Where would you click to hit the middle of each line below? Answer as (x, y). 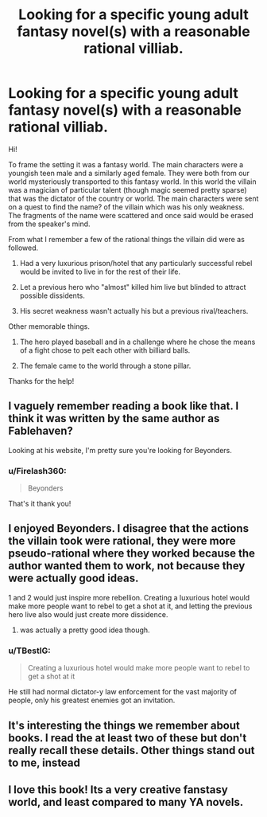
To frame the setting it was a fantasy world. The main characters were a (126, 164)
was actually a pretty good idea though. (85, 630)
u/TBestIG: (29, 651)
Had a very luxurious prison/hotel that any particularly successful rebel (136, 263)
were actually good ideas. (74, 579)
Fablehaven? (41, 431)
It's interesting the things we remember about (124, 725)
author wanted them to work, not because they (127, 566)
